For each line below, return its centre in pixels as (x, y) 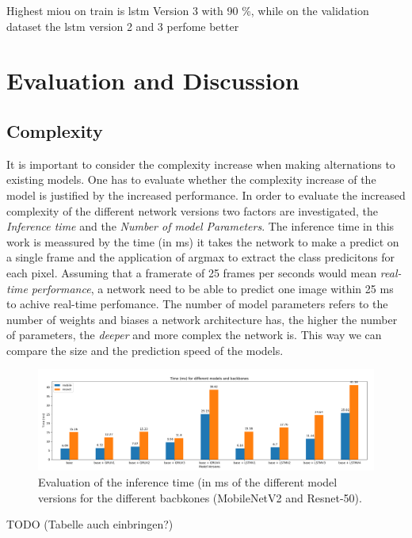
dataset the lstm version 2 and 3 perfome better (123, 26)
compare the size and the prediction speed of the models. (145, 350)
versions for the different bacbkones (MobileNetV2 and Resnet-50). (200, 497)
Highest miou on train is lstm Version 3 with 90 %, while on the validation (188, 10)
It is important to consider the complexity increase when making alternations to (201, 164)
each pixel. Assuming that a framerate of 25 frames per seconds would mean (192, 272)
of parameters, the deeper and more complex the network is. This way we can (194, 335)
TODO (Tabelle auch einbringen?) (90, 524)
